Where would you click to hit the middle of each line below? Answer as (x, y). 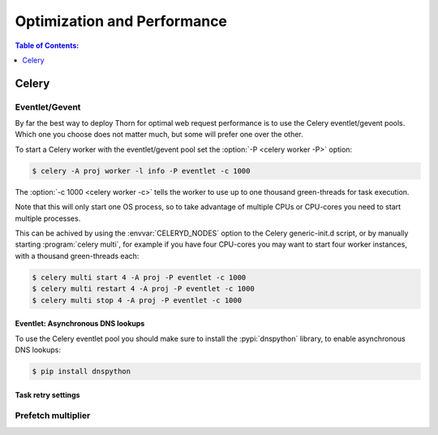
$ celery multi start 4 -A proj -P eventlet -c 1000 (139, 277)
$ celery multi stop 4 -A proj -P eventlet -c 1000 (137, 300)
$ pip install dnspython (82, 371)
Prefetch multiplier (53, 416)
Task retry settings (47, 394)
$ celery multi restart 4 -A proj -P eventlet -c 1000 (143, 289)
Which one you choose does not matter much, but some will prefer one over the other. (159, 135)
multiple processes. (48, 218)
